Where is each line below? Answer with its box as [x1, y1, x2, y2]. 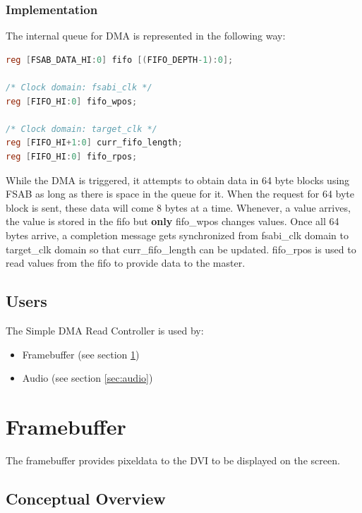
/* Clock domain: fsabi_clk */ [6, 83, 152, 92]
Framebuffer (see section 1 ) [22, 346, 140, 361]
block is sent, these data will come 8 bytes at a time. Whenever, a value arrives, [6, 200, 351, 215]
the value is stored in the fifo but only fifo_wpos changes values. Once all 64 [6, 214, 339, 229]
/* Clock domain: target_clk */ [6, 123, 157, 134]
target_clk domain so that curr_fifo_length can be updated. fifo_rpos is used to [6, 241, 356, 256]
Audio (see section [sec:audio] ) [22, 370, 153, 385]
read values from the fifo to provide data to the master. [6, 255, 246, 270]
